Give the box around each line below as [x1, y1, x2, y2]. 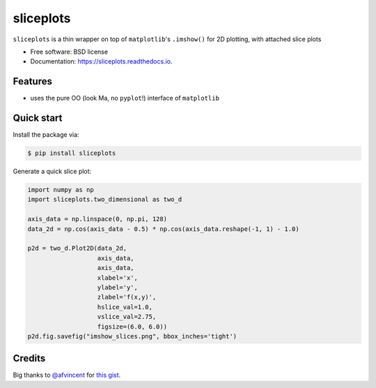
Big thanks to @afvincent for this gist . [13, 371, 121, 380]
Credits [13, 352, 46, 364]
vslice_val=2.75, [97, 313, 157, 321]
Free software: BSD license [30, 47, 108, 56]
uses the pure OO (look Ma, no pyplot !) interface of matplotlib [30, 94, 219, 103]
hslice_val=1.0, [97, 303, 153, 311]
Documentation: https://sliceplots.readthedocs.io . [30, 57, 173, 66]
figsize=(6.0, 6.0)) [97, 322, 167, 331]
